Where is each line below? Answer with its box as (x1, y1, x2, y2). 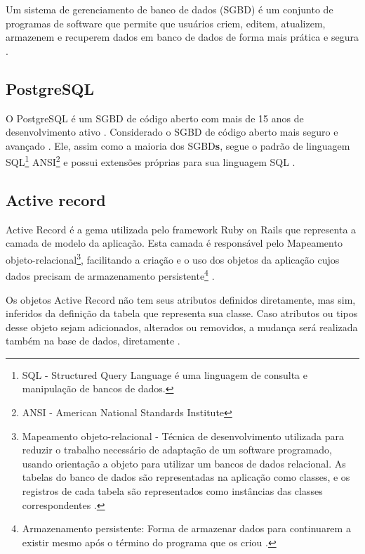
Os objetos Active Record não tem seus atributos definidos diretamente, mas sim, (6, 292, 356, 307)
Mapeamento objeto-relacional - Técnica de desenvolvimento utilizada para (22, 428, 345, 443)
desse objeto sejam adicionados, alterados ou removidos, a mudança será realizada (6, 319, 358, 334)
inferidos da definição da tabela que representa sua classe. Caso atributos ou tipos (6, 306, 358, 321)
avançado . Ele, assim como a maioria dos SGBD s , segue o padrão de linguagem (6, 138, 350, 153)
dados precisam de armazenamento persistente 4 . (6, 266, 215, 283)
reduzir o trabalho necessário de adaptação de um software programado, (22, 442, 332, 457)
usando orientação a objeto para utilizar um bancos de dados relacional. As (22, 456, 346, 470)
